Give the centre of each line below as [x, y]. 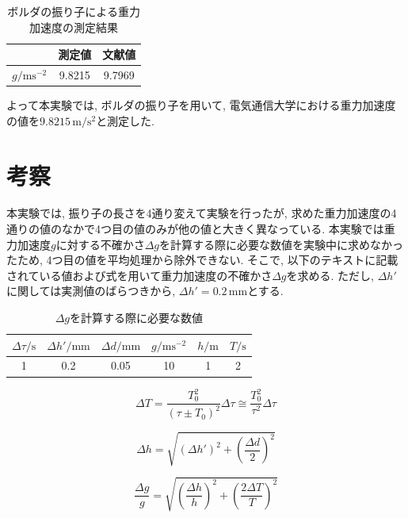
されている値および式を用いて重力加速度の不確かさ [139, 275]
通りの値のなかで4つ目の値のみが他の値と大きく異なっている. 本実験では [195, 229]
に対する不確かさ [100, 244]
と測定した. [126, 120]
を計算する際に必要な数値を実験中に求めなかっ [282, 244]
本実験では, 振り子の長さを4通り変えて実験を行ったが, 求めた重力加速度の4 [202, 213]
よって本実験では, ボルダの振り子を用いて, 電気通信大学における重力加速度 [201, 105]
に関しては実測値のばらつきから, [91, 291]
